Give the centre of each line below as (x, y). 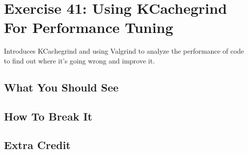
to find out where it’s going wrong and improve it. (80, 60)
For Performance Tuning (89, 27)
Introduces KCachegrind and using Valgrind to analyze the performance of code (124, 51)
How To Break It (48, 116)
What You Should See (61, 87)
